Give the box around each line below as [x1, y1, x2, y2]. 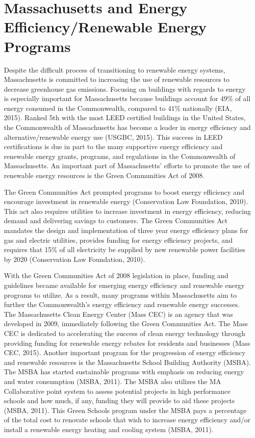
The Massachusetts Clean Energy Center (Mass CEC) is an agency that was [4, 309, 233, 319]
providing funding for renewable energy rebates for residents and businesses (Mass [4, 337, 251, 348]
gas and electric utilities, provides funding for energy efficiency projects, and [4, 234, 233, 245]
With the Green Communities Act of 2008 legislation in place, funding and [4, 270, 229, 281]
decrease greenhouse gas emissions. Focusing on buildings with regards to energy [4, 83, 246, 94]
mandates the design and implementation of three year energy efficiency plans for [4, 225, 248, 235]
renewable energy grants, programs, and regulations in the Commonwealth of [4, 151, 235, 161]
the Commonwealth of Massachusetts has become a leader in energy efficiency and [4, 122, 251, 132]
